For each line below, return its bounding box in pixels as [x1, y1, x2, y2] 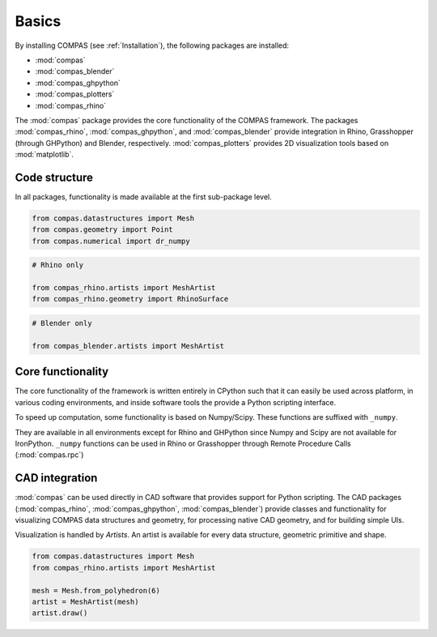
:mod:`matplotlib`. [15, 150, 74, 160]
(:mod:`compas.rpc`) [15, 450, 84, 460]
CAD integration [15, 471, 98, 485]
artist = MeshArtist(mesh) [32, 596, 139, 606]
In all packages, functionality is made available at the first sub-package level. [15, 191, 273, 202]
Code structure [15, 170, 93, 184]
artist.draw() [32, 609, 88, 618]
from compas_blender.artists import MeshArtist [32, 341, 224, 350]
